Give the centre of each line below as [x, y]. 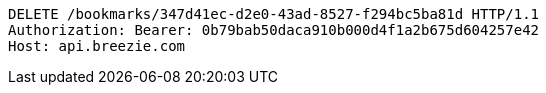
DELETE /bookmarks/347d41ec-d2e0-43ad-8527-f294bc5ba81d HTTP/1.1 [274, 14]
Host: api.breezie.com [97, 46]
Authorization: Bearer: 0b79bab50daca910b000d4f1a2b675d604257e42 [274, 30]
